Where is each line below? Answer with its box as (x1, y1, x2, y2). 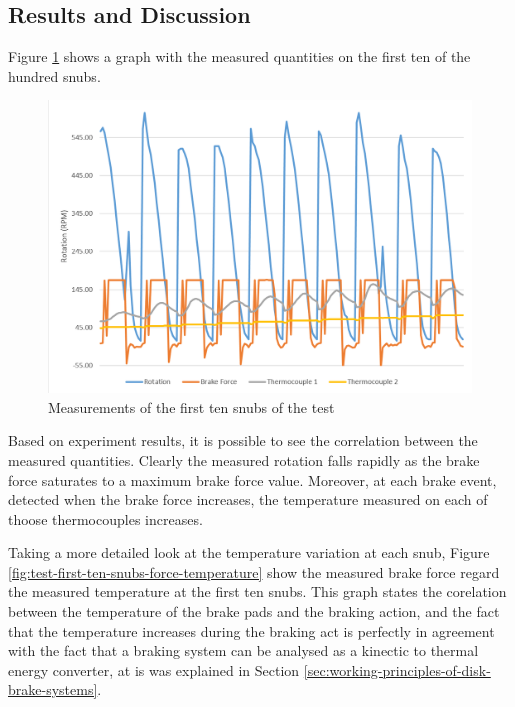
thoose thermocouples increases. (8, 508, 203, 529)
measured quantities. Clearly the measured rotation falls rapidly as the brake (8, 449, 480, 470)
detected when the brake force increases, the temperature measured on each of (8, 489, 488, 510)
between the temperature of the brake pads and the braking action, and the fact (8, 601, 500, 622)
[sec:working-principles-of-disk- (303, 659, 491, 680)
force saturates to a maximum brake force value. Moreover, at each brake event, (8, 469, 497, 490)
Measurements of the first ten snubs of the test (48, 396, 335, 417)
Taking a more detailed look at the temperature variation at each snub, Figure (8, 542, 490, 563)
